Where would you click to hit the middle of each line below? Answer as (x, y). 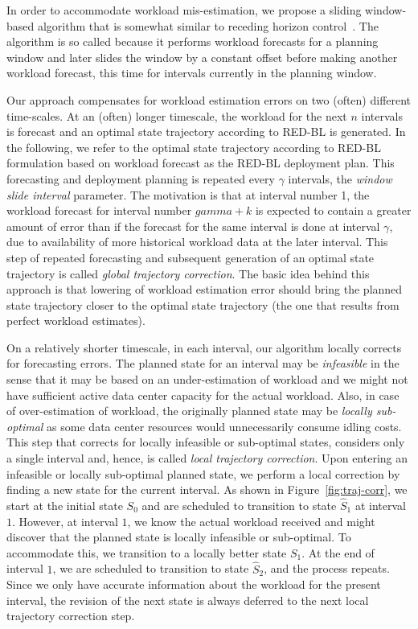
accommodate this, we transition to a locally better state (147, 552)
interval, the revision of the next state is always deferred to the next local (188, 600)
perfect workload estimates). (76, 321)
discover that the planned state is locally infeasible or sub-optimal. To (179, 537)
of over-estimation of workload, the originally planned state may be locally (189, 411)
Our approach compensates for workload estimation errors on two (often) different (209, 99)
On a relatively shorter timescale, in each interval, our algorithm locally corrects (204, 347)
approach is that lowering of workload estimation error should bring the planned (205, 289)
